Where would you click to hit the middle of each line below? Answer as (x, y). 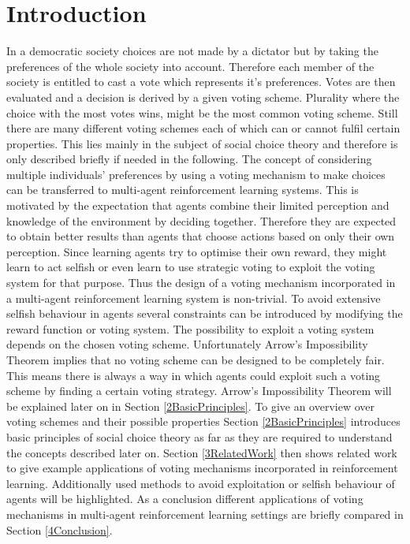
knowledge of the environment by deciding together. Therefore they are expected (201, 220)
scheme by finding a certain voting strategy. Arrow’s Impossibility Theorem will (199, 391)
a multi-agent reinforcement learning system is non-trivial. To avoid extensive (194, 298)
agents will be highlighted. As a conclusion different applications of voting (185, 499)
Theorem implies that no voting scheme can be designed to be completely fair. (196, 360)
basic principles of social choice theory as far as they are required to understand (199, 436)
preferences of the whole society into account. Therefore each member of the (190, 66)
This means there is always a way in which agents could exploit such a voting (194, 375)
